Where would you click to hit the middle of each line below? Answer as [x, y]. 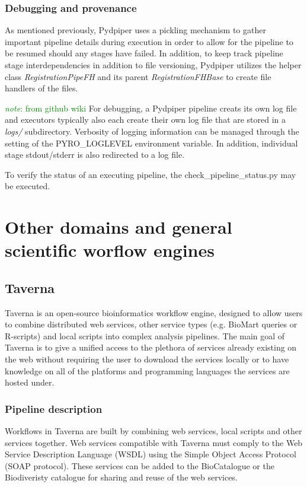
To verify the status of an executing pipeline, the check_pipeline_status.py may [151, 174]
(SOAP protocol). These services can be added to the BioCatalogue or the [140, 465]
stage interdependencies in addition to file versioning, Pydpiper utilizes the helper [153, 65]
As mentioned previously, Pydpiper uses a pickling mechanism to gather [135, 30]
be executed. [28, 186]
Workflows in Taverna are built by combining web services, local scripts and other [153, 431]
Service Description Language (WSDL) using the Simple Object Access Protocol [151, 454]
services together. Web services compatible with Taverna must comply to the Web [154, 442]
